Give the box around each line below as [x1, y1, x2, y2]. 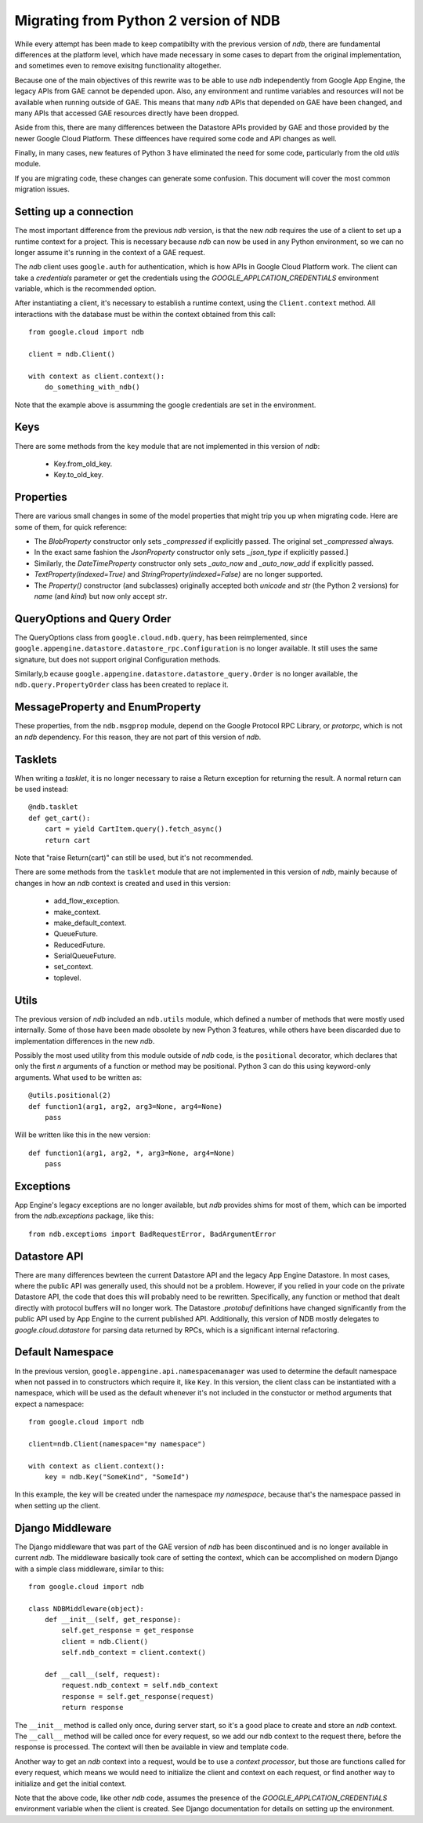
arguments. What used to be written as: [14, 1072, 143, 1082]
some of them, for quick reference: [14, 522, 127, 531]
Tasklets [14, 753, 58, 766]
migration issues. [14, 184, 70, 194]
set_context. [53, 962, 94, 972]
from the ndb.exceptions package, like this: [14, 1211, 154, 1220]
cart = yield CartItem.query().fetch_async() [44, 825, 223, 833]
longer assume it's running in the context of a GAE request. [14, 247, 205, 257]
